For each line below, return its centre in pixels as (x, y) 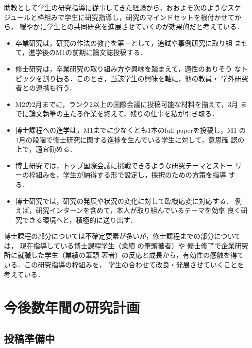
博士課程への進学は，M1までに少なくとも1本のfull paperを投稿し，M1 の (131, 130)
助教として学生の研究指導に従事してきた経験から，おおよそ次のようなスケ (123, 7)
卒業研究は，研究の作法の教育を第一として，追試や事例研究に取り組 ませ (132, 43)
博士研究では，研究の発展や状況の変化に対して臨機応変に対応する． (124, 200)
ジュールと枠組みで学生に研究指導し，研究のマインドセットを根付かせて (119, 17)
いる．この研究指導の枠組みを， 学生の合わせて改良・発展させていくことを (124, 265)
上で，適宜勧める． (46, 149)
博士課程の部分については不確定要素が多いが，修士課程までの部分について (123, 236)
